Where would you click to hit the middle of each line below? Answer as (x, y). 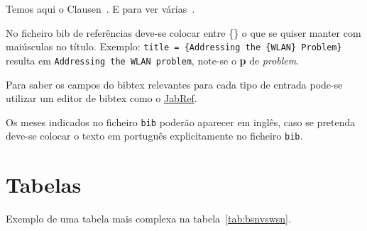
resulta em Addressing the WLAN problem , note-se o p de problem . (153, 60)
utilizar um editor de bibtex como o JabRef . (102, 98)
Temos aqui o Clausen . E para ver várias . (100, 9)
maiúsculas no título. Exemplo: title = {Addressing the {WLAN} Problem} (174, 46)
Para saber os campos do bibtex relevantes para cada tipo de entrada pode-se (174, 84)
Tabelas (44, 185)
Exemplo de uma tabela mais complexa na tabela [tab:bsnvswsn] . (148, 219)
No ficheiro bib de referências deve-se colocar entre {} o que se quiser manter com (183, 32)
